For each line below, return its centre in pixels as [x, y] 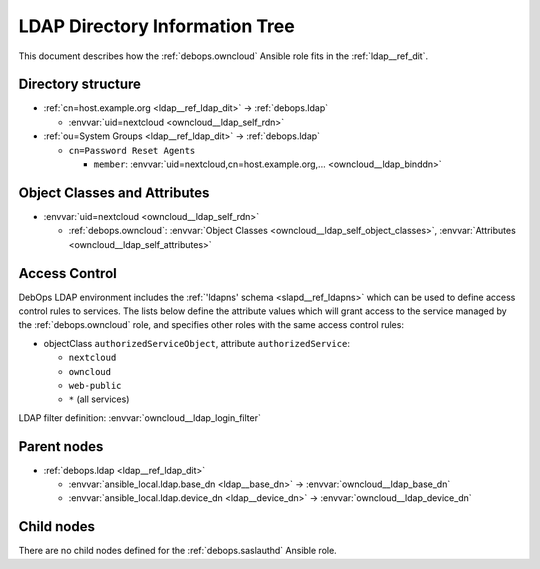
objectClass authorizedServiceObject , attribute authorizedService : [196, 343]
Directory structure [80, 84]
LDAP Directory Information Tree [156, 26]
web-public [95, 385]
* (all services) [99, 399]
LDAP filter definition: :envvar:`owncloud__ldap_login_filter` [140, 417]
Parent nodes [61, 446]
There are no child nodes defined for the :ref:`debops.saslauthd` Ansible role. [177, 551]
